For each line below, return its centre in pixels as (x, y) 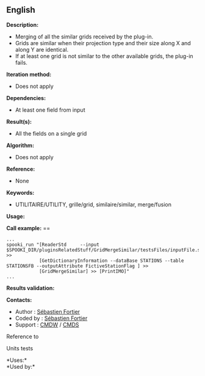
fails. (21, 62)
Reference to (23, 336)
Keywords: (20, 192)
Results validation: (31, 288)
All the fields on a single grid (51, 133)
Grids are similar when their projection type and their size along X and (103, 43)
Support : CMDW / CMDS (47, 324)
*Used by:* (21, 366)
